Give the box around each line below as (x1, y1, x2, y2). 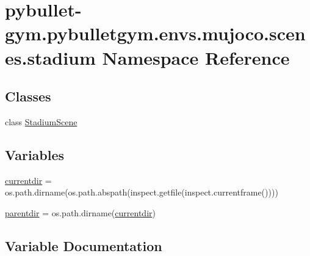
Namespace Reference (102, 45, 290, 70)
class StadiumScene (5, 115, 77, 128)
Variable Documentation (5, 236, 162, 255)
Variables (5, 145, 65, 164)
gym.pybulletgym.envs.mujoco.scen (5, 21, 306, 46)
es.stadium (5, 45, 96, 70)
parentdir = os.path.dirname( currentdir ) (5, 206, 156, 219)
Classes (5, 87, 51, 106)
